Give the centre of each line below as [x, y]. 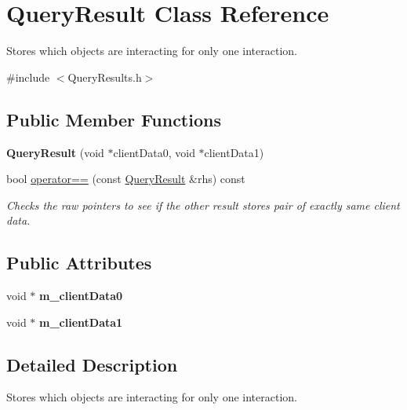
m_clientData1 [81, 322]
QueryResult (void [55, 152]
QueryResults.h [105, 77]
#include [28, 77]
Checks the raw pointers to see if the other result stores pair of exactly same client [203, 205]
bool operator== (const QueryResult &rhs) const [126, 179]
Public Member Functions [114, 119]
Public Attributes [79, 263]
